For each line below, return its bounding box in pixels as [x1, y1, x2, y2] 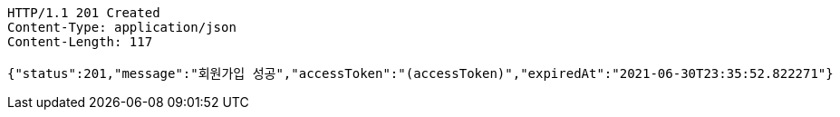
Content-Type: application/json [7, 20, 237, 34]
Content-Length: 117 [7, 34, 153, 49]
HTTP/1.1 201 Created [7, 5, 160, 20]
